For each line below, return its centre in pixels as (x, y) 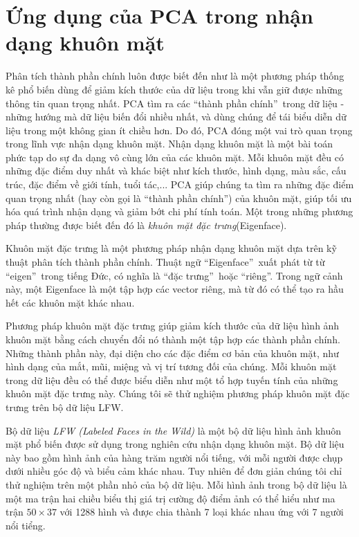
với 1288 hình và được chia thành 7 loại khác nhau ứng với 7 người (202, 512)
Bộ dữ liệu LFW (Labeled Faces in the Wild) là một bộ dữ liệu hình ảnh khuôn (174, 430)
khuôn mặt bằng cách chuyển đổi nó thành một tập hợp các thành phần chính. (173, 339)
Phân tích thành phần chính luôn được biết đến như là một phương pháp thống (175, 76)
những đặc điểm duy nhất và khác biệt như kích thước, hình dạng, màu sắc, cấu (176, 171)
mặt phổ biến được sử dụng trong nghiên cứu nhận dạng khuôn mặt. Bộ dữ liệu (175, 444)
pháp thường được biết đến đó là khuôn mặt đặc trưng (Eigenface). (146, 225)
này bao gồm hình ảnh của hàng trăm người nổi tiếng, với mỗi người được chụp (174, 457)
